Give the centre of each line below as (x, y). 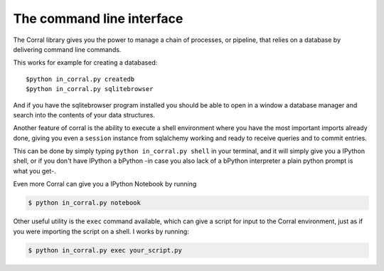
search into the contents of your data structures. (84, 115)
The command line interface (98, 18)
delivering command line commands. (67, 49)
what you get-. (34, 171)
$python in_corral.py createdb (80, 79)
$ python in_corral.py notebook (85, 203)
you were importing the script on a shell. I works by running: (101, 231)
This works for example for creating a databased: (85, 63)
